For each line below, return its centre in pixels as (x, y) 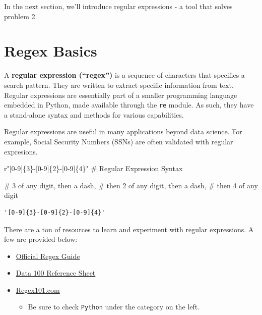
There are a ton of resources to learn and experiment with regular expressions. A (129, 229)
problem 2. (21, 16)
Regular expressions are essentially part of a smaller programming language (121, 95)
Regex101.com (38, 290)
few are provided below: (41, 239)
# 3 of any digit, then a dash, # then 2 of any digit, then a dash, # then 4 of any (131, 185)
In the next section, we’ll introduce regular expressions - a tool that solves (118, 6)
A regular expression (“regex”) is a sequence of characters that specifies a (124, 75)
